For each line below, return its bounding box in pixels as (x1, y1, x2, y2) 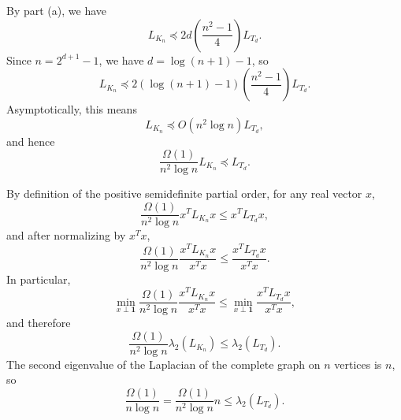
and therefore (6, 314, 71, 331)
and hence (6, 132, 55, 149)
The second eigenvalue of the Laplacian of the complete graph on (6, 355, 321, 372)
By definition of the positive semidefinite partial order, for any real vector (6, 185, 362, 202)
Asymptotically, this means (6, 101, 137, 117)
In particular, (6, 270, 71, 287)
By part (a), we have (6, 2, 106, 18)
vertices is (334, 355, 382, 372)
